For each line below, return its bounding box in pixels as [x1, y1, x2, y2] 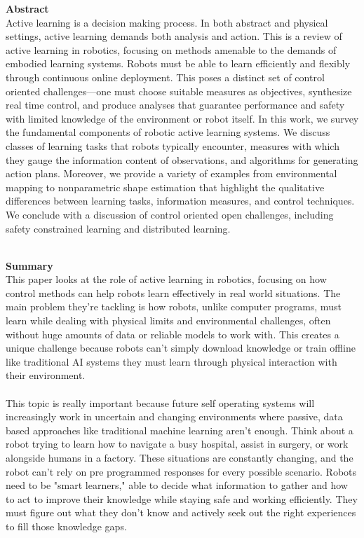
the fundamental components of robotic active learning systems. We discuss [6, 125, 330, 139]
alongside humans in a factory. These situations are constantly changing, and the [6, 450, 353, 464]
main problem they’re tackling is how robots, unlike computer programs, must [6, 299, 342, 314]
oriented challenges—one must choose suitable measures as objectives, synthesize [6, 83, 352, 98]
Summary [6, 258, 53, 273]
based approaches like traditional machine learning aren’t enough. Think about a [6, 422, 353, 437]
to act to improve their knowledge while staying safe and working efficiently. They [6, 491, 358, 506]
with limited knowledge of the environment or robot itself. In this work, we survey [6, 111, 359, 125]
